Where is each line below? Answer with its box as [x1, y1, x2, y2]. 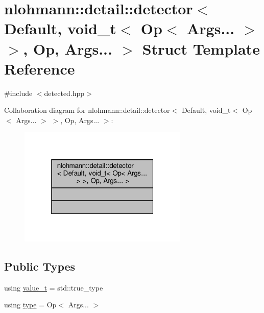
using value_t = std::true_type [4, 282, 103, 293]
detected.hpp [44, 87, 85, 98]
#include [4, 87, 33, 98]
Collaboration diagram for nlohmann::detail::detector [4, 105, 170, 115]
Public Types [4, 258, 76, 274]
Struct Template [142, 38, 260, 59]
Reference [4, 58, 75, 79]
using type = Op [4, 299, 57, 310]
